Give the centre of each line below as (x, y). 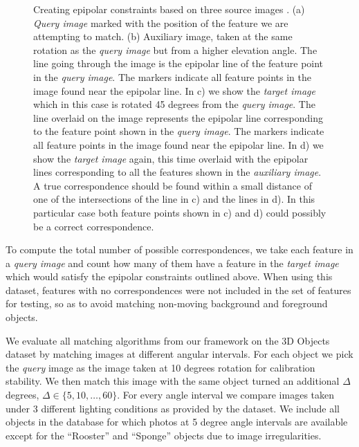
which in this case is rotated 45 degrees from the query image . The (174, 104)
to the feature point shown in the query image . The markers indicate (179, 131)
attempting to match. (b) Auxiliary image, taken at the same (163, 36)
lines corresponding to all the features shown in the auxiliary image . (177, 172)
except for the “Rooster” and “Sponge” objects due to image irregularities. (164, 435)
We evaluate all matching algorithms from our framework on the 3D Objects (168, 340)
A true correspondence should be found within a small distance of (173, 185)
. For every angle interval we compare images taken (226, 395)
